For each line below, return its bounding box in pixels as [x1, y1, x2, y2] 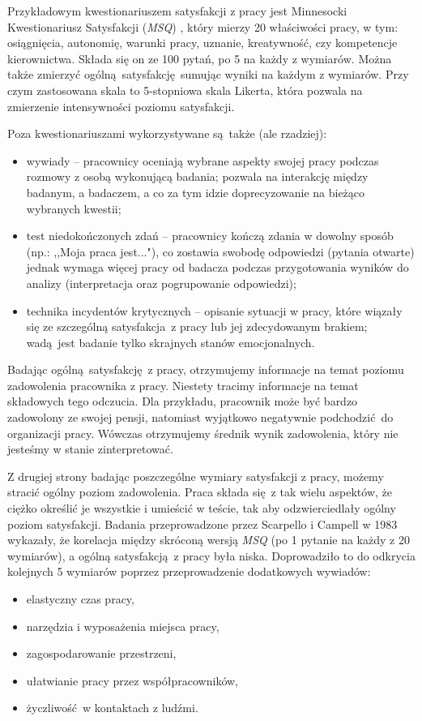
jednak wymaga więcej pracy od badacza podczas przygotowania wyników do [26, 259, 409, 276]
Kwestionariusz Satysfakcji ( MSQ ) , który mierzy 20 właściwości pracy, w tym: [7, 18, 399, 35]
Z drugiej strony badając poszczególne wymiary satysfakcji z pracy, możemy [7, 467, 384, 484]
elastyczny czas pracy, [26, 590, 134, 607]
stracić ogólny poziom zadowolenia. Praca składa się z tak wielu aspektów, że [7, 483, 393, 500]
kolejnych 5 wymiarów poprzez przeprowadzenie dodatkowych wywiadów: [7, 563, 371, 580]
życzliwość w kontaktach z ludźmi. [26, 699, 198, 716]
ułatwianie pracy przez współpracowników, [26, 672, 239, 689]
